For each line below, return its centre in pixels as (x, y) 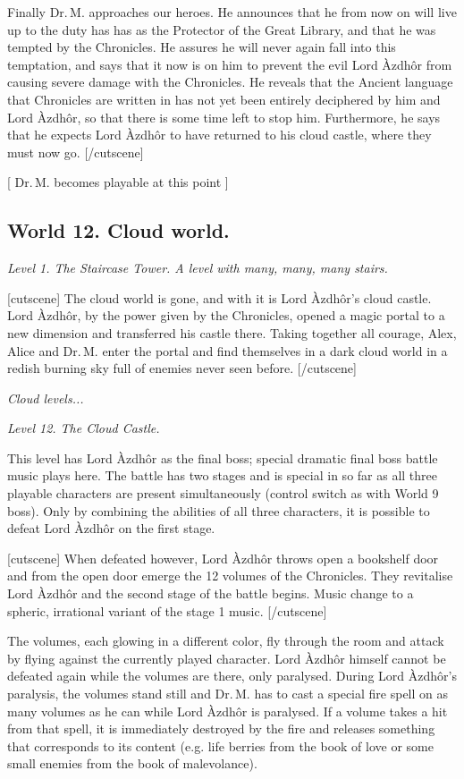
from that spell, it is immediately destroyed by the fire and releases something (221, 728)
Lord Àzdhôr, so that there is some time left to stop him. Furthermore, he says (224, 117)
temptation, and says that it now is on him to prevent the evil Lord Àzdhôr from (230, 64)
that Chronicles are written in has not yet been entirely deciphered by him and (224, 99)
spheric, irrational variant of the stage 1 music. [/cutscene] (167, 610)
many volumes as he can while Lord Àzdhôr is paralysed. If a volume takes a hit (228, 711)
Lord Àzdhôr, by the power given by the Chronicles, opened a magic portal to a (226, 315)
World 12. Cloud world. (118, 230)
